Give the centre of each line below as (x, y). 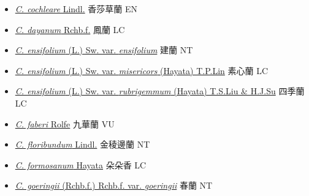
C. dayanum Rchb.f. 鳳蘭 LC (70, 29)
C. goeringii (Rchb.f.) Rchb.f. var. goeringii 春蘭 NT (114, 185)
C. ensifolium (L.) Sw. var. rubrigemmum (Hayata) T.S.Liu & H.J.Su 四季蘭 (160, 91)
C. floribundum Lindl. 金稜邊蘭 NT (82, 144)
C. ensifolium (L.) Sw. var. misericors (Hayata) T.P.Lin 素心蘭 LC (142, 70)
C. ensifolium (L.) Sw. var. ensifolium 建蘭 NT (104, 50)
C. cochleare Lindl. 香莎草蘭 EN (76, 9)
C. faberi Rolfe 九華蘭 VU (65, 123)
